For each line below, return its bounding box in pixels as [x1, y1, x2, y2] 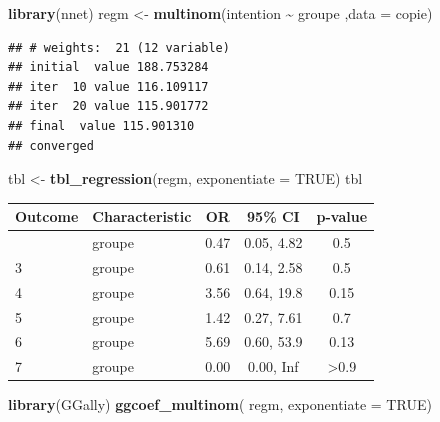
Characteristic [92, 206, 192, 227]
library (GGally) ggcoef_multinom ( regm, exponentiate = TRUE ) [8, 394, 432, 415]
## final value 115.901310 [8, 118, 195, 133]
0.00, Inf [248, 356, 299, 377]
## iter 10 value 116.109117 [8, 79, 209, 94]
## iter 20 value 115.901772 [8, 99, 209, 114]
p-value [316, 206, 368, 227]
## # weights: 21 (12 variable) [8, 40, 230, 55]
